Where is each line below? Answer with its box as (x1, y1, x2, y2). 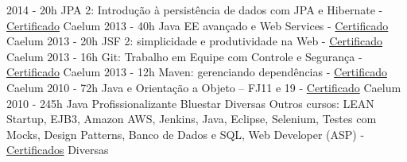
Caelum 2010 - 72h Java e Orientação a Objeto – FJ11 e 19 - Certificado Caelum (6, 79, 401, 95)
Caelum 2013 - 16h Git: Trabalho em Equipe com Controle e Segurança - (6, 48, 362, 64)
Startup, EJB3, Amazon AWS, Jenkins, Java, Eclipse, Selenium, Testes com (6, 110, 377, 127)
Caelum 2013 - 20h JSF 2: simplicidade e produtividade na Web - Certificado (6, 33, 383, 49)
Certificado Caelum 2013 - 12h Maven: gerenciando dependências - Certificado (6, 64, 387, 80)
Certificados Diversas (6, 141, 109, 158)
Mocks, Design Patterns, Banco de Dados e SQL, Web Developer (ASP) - (6, 125, 365, 142)
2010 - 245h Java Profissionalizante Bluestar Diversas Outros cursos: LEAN (6, 94, 374, 111)
